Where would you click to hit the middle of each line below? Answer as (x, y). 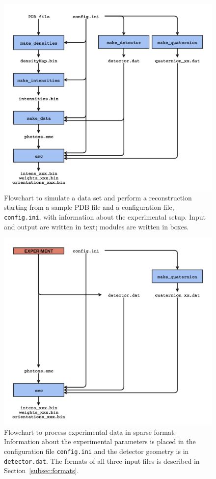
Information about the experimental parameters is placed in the (100, 441)
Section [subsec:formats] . (41, 470)
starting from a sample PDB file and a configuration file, (89, 207)
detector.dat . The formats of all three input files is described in (102, 461)
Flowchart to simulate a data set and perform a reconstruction (98, 197)
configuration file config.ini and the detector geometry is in (96, 451)
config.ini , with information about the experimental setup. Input (105, 216)
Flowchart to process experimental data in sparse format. (90, 432)
